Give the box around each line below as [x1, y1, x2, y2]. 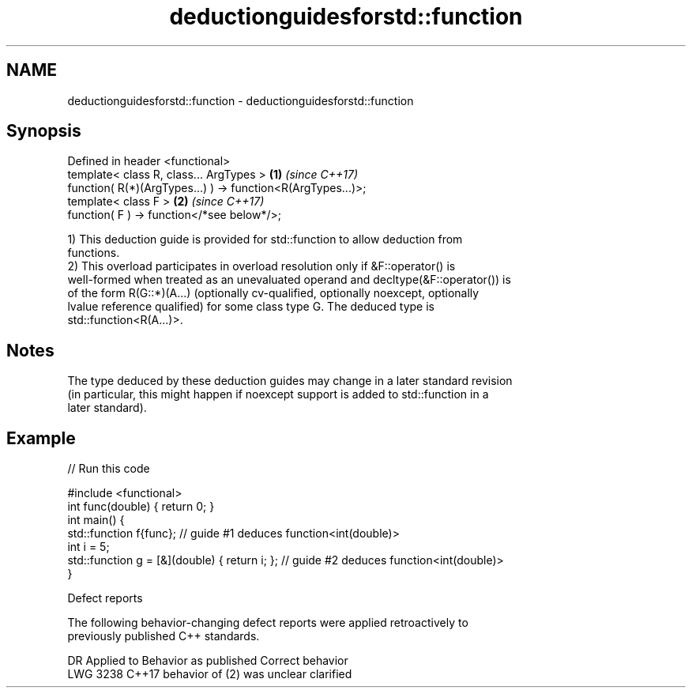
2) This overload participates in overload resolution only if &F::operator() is [67, 259, 456, 273]
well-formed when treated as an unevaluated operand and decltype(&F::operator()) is [67, 273, 511, 287]
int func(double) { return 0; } [67, 500, 215, 514]
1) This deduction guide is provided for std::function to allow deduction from [67, 232, 463, 247]
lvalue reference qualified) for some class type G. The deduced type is [67, 300, 434, 314]
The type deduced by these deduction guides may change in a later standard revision [67, 374, 513, 388]
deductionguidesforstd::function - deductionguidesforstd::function [67, 93, 414, 107]
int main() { [67, 513, 125, 527]
